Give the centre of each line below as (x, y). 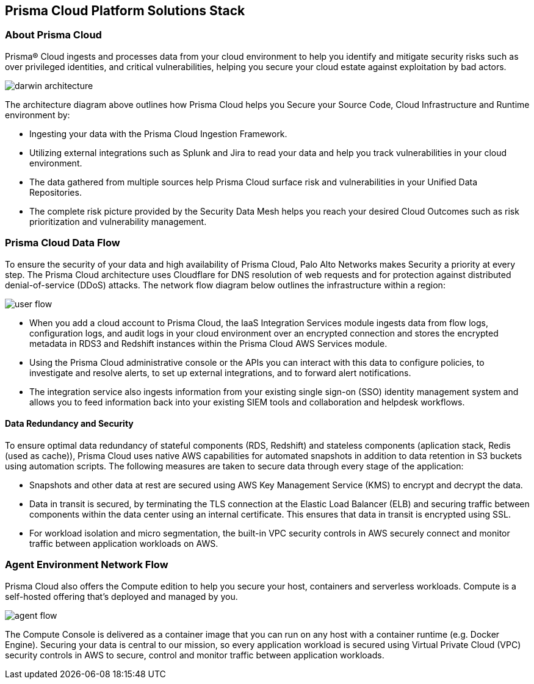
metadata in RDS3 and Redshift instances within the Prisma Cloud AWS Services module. (208, 343)
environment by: (38, 115)
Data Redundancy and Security (69, 424)
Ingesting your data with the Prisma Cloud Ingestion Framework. (158, 134)
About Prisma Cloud (53, 35)
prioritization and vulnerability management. (118, 221)
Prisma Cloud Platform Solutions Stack (125, 11)
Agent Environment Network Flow (87, 565)
